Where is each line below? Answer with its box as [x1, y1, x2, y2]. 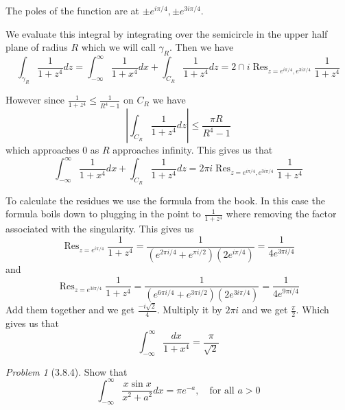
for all [209, 385, 235, 396]
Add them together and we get [5, 302, 134, 317]
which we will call [81, 40, 156, 54]
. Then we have [169, 40, 234, 54]
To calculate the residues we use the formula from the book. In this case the [5, 193, 325, 207]
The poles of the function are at [5, 3, 139, 17]
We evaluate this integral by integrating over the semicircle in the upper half [5, 26, 328, 40]
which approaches [5, 143, 80, 157]
